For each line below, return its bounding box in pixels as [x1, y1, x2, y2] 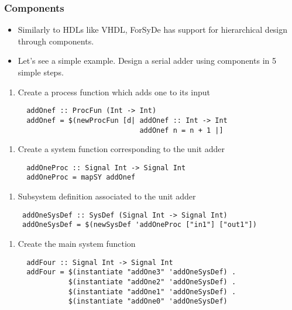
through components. [18, 35, 94, 47]
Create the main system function [18, 237, 136, 249]
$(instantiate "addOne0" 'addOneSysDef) [68, 297, 228, 306]
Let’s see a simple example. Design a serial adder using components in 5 [18, 54, 276, 67]
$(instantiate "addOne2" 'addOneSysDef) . [68, 277, 236, 286]
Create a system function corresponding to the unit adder [18, 143, 225, 155]
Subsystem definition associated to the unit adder [18, 190, 196, 202]
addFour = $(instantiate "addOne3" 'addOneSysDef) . [26, 268, 236, 277]
